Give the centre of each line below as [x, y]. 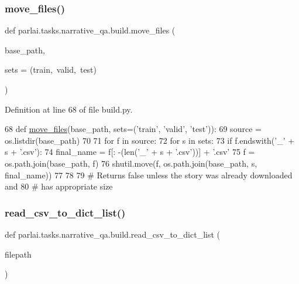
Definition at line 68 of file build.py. [69, 109]
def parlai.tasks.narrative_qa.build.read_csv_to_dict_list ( [113, 234]
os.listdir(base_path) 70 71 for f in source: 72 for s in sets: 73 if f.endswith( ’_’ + [150, 140]
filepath [18, 254]
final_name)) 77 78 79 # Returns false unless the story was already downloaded [149, 175]
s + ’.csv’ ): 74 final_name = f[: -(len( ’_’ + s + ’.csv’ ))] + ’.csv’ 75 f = [130, 152]
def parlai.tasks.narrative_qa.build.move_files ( [90, 30]
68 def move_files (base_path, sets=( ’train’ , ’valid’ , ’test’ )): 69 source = [133, 129]
